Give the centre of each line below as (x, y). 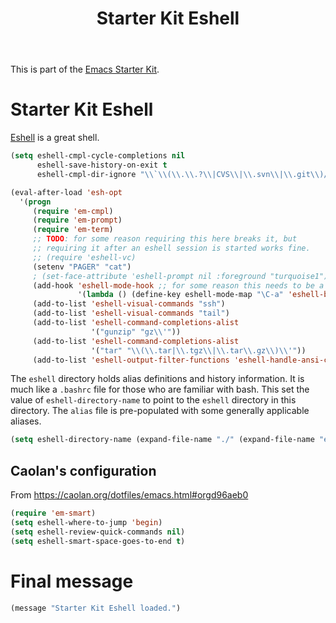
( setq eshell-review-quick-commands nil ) (98, 532)
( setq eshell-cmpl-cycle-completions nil (98, 156)
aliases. (26, 421)
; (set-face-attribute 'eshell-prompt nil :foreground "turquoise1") (180, 276)
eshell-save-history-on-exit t (102, 165)
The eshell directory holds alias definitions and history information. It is (157, 379)
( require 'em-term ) (73, 230)
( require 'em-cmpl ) (73, 211)
